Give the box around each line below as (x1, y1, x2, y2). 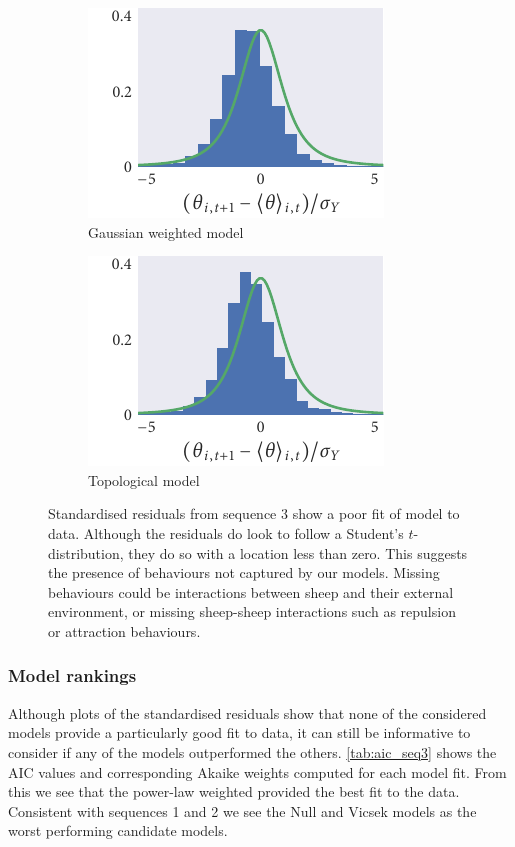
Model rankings (8, 663, 137, 688)
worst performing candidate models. (8, 820, 228, 841)
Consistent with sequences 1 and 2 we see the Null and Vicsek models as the (8, 800, 477, 821)
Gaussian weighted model (88, 221, 244, 242)
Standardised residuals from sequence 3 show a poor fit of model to (48, 503, 460, 524)
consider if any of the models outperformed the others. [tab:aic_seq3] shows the (8, 741, 497, 762)
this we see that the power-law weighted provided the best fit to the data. (8, 781, 460, 802)
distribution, (48, 542, 124, 563)
